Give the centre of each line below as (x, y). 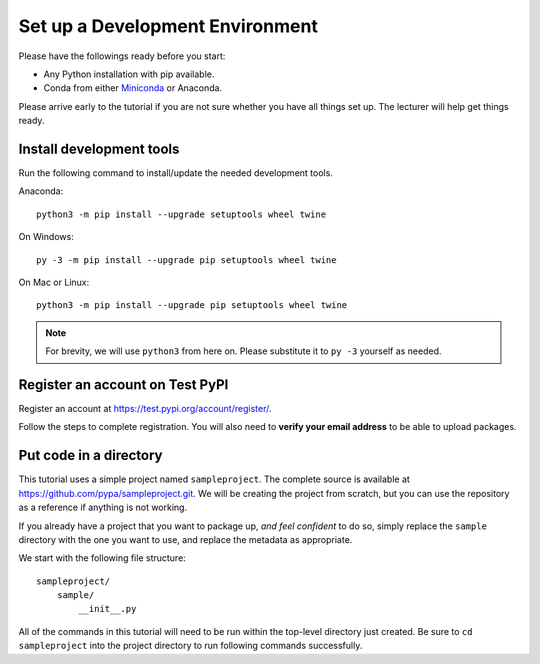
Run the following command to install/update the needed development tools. (176, 173)
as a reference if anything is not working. (103, 507)
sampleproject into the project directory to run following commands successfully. (190, 646)
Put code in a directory (90, 455)
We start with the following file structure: (102, 558)
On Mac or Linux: (54, 282)
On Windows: (46, 237)
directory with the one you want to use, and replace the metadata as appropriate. (185, 539)
